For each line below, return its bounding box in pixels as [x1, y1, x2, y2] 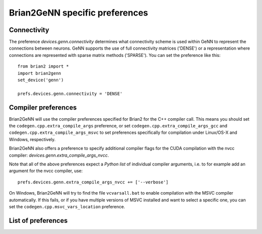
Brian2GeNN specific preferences [9, 7, 148, 18]
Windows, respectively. [9, 136, 56, 142]
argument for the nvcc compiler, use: [9, 168, 83, 174]
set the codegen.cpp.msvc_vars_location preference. [9, 204, 126, 209]
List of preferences [9, 216, 68, 225]
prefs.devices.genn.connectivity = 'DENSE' [17, 90, 123, 96]
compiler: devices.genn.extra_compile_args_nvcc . [9, 152, 109, 158]
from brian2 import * [17, 64, 69, 69]
